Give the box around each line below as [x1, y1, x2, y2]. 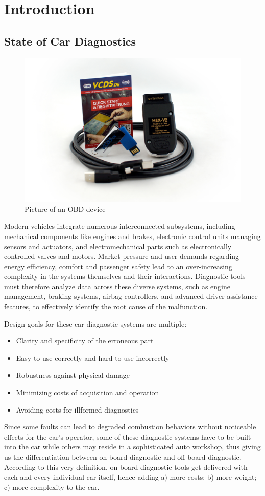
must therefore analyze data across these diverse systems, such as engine [4, 281, 231, 291]
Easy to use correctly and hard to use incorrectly [16, 352, 170, 363]
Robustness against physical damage [16, 370, 130, 380]
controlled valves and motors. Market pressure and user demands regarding [4, 251, 239, 262]
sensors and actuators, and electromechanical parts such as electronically [4, 241, 232, 251]
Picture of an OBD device [25, 203, 106, 214]
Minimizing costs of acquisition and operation [16, 387, 159, 398]
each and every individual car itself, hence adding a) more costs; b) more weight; [4, 471, 257, 482]
